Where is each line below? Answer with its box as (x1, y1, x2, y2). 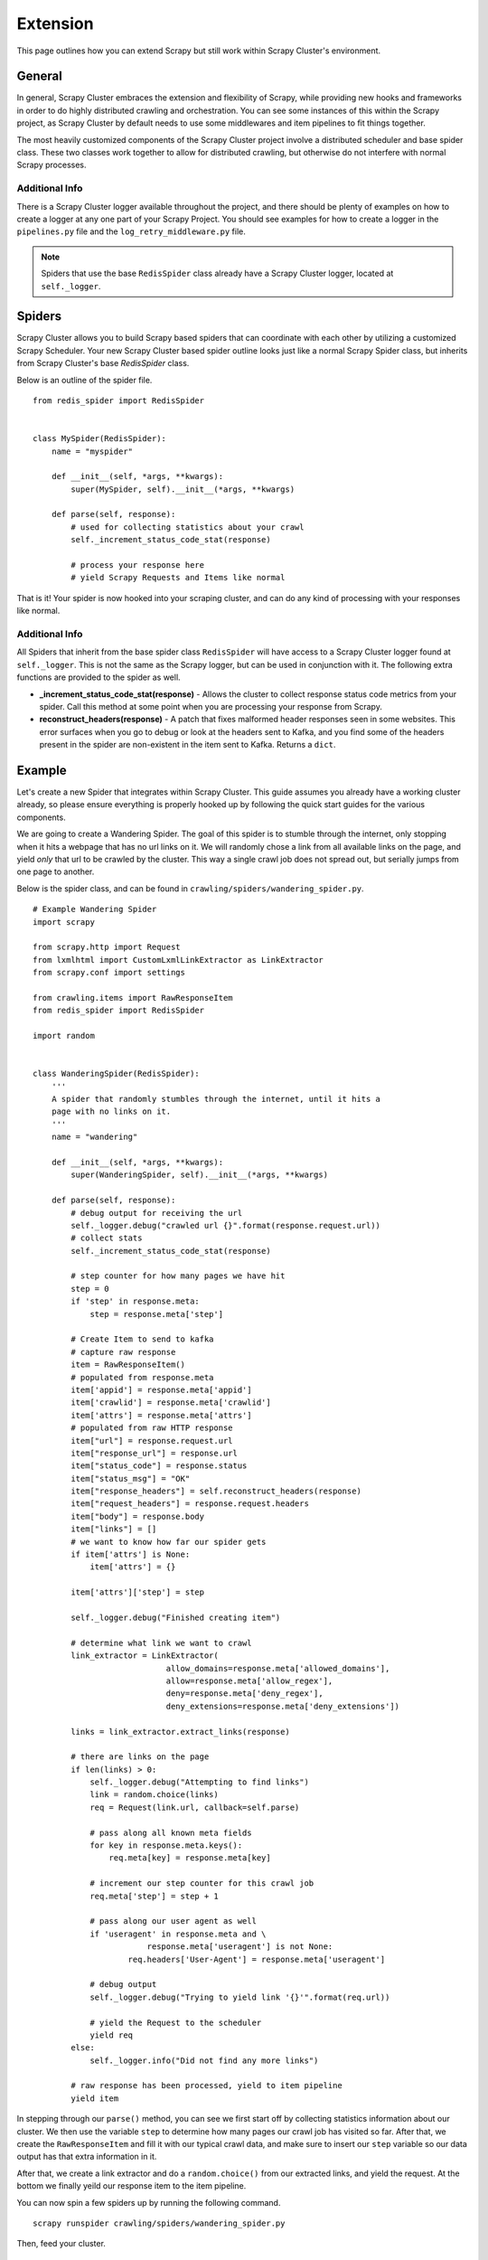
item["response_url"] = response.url (70, 1447, 239, 1458)
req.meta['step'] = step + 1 (89, 1890, 219, 1901)
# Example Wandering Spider (33, 904, 157, 915)
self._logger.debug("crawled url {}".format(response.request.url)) (70, 1220, 381, 1230)
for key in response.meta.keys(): (89, 1841, 243, 1850)
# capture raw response (70, 1347, 176, 1357)
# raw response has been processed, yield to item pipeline (70, 2080, 343, 2091)
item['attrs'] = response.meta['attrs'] (70, 1410, 252, 1420)
